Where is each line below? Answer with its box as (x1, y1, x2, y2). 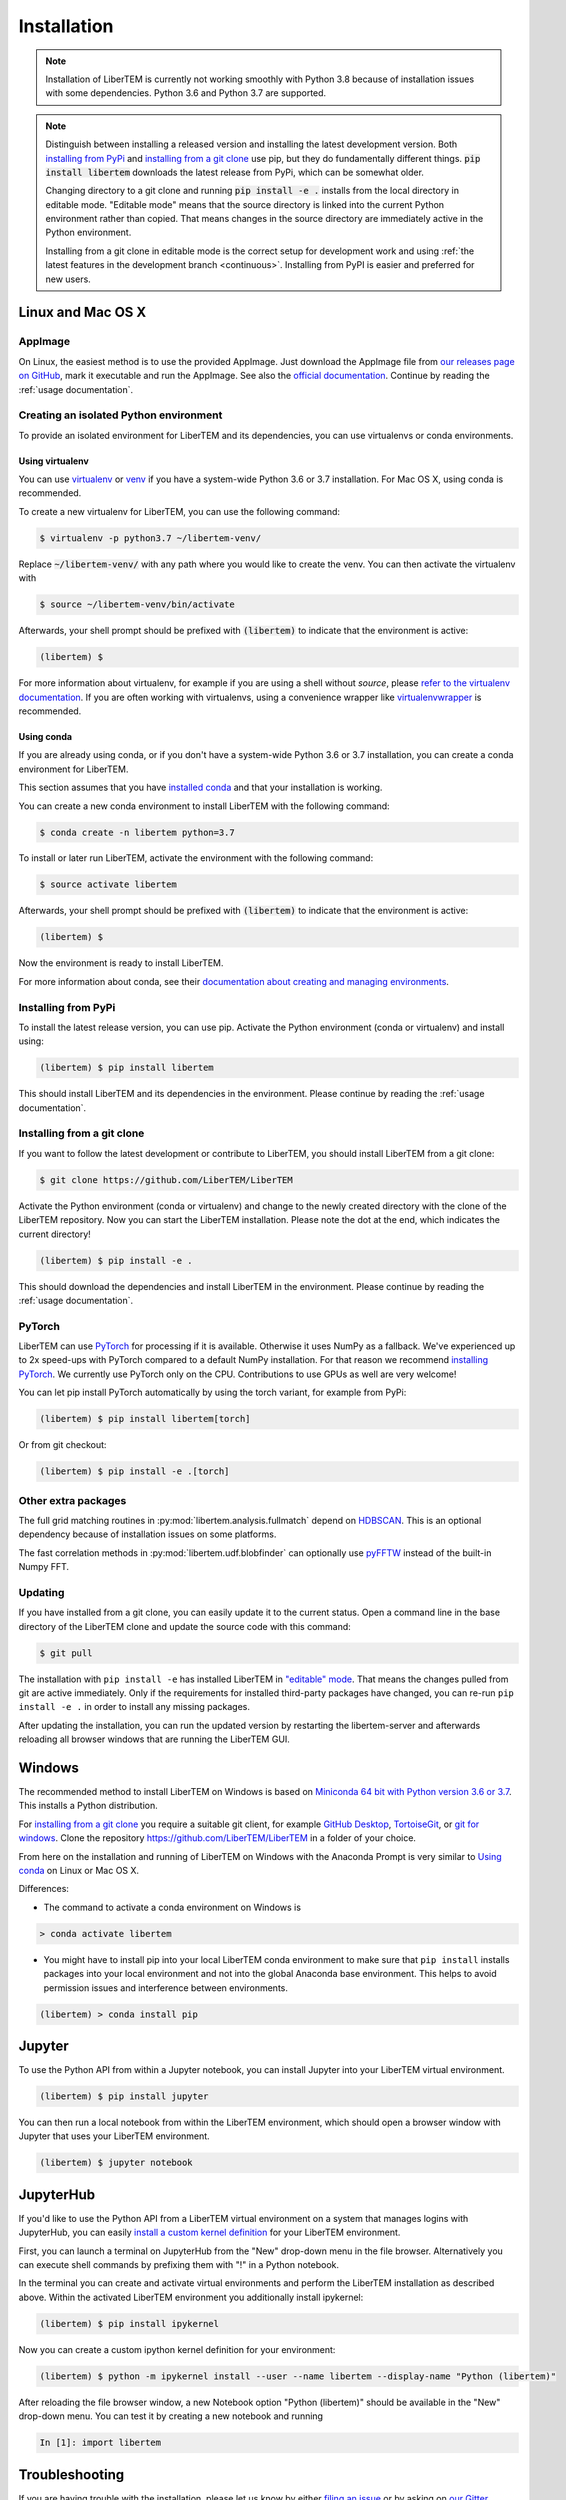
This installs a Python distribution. (18, 1800, 159, 1812)
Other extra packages (18, 1493, 127, 1507)
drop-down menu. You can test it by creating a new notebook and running (18, 2410, 324, 2422)
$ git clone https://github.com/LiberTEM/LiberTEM (39, 1174, 294, 1185)
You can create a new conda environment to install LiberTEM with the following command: (18, 800, 390, 812)
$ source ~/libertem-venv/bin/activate (39, 599, 235, 610)
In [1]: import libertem (39, 2437, 162, 2449)
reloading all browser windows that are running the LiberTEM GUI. (18, 1733, 290, 1745)
